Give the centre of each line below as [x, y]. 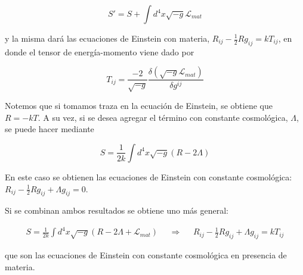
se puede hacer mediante [50, 129]
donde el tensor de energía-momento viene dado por [100, 51]
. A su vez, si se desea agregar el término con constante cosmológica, [163, 117]
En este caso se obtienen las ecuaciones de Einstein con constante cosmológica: [149, 176]
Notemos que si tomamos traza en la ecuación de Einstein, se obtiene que [139, 106]
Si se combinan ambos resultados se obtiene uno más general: [117, 210]
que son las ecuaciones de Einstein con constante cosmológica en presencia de [146, 255]
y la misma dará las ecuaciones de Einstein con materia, [107, 38]
